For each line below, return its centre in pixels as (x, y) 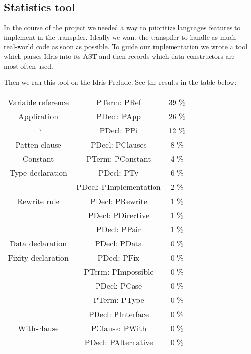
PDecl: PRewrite (118, 201)
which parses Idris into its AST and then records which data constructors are (119, 56)
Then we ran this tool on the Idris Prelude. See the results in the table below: (120, 82)
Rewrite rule (38, 201)
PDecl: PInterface (119, 314)
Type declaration (38, 172)
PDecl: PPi (119, 130)
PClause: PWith (119, 328)
